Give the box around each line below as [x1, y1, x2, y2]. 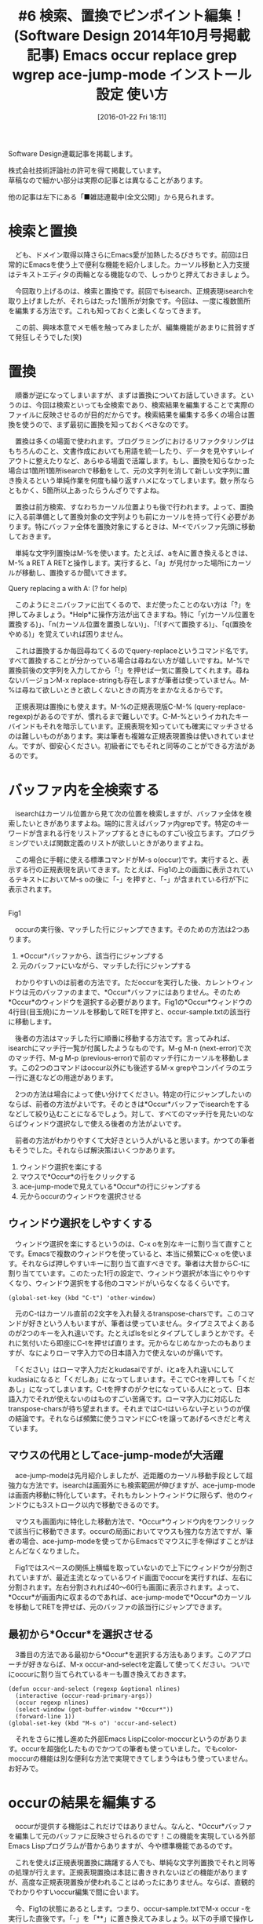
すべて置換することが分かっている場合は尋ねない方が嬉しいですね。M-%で [8, 655, 250, 665]
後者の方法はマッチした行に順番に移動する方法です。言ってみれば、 [14, 1033, 234, 1042]
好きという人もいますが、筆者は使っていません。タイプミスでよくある [28, 1318, 255, 1327]
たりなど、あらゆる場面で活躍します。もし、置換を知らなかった [49, 456, 255, 465]
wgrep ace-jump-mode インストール [12, 66, 252, 84]
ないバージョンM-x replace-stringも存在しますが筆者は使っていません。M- [8, 675, 250, 685]
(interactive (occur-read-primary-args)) [15, 1692, 153, 1700]
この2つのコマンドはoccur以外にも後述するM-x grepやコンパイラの [20, 1063, 239, 1072]
